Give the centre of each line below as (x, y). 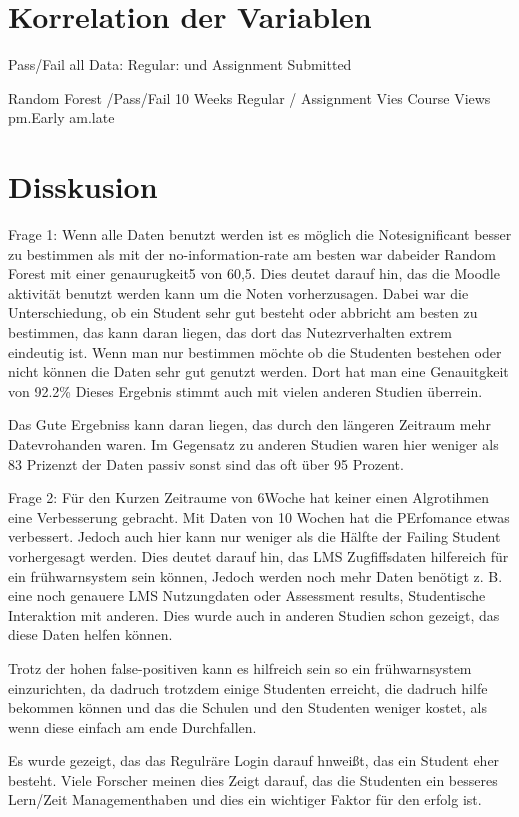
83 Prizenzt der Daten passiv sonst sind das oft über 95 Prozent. (206, 463)
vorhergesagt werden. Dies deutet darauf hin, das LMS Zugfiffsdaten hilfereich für (258, 555)
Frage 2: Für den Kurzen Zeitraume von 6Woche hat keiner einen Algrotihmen (249, 497)
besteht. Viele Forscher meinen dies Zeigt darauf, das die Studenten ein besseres (253, 779)
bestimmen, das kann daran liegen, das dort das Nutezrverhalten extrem (230, 332)
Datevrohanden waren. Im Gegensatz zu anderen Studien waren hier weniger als (253, 443)
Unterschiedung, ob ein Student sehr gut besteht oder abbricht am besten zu (243, 312)
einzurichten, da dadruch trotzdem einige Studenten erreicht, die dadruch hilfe (248, 687)
